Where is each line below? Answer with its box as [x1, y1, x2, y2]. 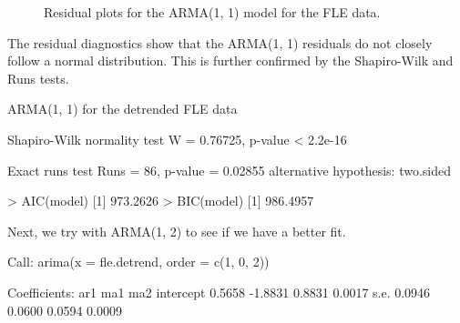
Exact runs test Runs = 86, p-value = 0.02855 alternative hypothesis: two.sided [7, 160, 452, 179]
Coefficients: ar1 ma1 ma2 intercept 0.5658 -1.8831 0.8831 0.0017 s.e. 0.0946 [7, 282, 431, 301]
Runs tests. [7, 68, 69, 87]
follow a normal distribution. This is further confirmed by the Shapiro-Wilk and [7, 51, 454, 70]
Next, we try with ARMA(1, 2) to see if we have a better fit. [7, 221, 346, 240]
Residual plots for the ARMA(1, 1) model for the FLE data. [44, 3, 381, 21]
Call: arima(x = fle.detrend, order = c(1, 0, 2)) [7, 252, 270, 271]
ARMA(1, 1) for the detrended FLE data [7, 99, 238, 118]
